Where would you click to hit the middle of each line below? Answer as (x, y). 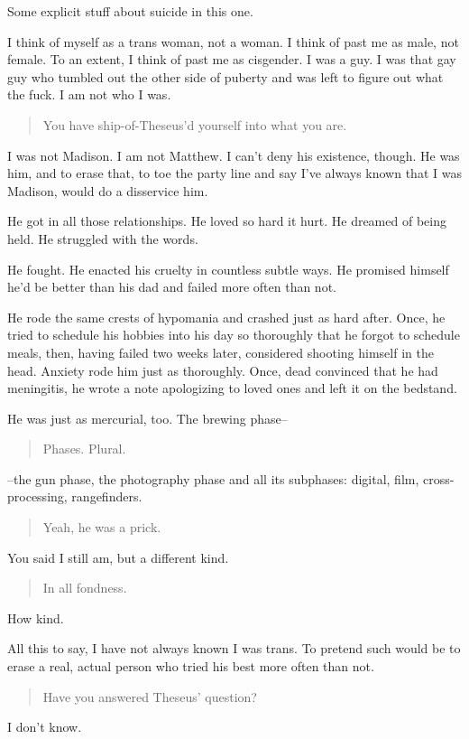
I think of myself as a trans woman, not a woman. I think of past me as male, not (233, 41)
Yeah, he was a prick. (102, 527)
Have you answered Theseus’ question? (150, 696)
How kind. (36, 617)
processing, (37, 496)
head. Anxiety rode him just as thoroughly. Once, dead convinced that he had (223, 370)
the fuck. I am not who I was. (89, 94)
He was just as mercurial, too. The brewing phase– (147, 418)
